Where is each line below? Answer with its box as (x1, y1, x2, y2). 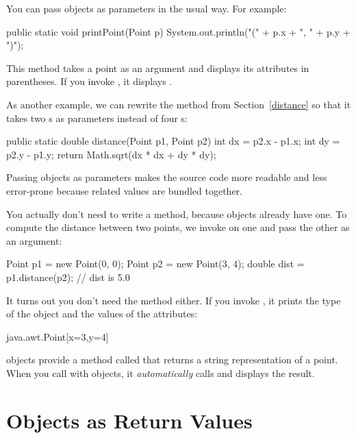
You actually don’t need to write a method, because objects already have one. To (6, 206, 347, 221)
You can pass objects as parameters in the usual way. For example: (6, 1, 287, 15)
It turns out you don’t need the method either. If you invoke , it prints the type (6, 293, 341, 307)
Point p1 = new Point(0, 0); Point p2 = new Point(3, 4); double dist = (6, 256, 305, 271)
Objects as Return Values (6, 406, 253, 434)
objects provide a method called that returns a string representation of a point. (6, 352, 338, 367)
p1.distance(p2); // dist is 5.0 (6, 269, 130, 284)
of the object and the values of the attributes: (6, 306, 198, 321)
